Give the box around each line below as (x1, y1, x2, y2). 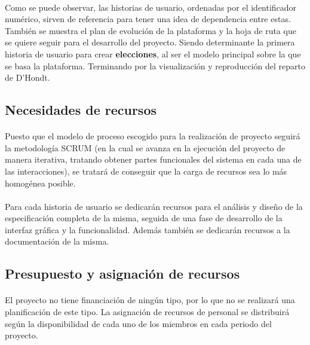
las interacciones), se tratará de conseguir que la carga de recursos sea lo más (5, 164, 287, 177)
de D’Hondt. (5, 71, 50, 84)
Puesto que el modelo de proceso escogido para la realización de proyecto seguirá (5, 130, 300, 142)
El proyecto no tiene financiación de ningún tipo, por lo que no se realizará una (5, 294, 295, 306)
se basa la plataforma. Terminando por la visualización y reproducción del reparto (5, 59, 305, 72)
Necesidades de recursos (5, 100, 157, 119)
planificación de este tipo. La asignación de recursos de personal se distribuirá (5, 306, 290, 318)
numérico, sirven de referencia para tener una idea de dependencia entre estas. (5, 13, 291, 25)
